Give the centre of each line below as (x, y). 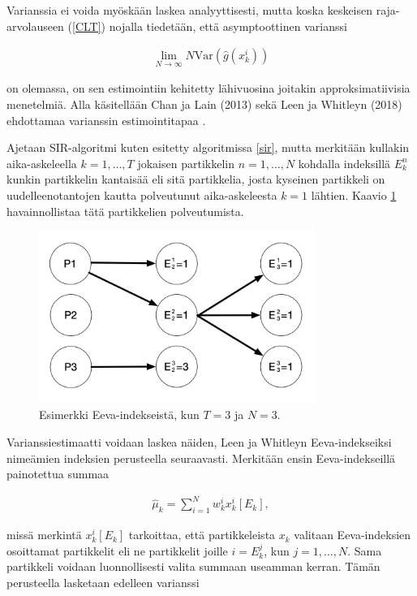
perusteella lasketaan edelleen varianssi (103, 582)
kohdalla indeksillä (344, 163)
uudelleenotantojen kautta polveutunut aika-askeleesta (142, 195)
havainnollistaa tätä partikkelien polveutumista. (125, 211)
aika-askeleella (42, 163)
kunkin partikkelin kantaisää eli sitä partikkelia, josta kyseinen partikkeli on (196, 179)
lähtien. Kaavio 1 (354, 195)
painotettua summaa (58, 474)
